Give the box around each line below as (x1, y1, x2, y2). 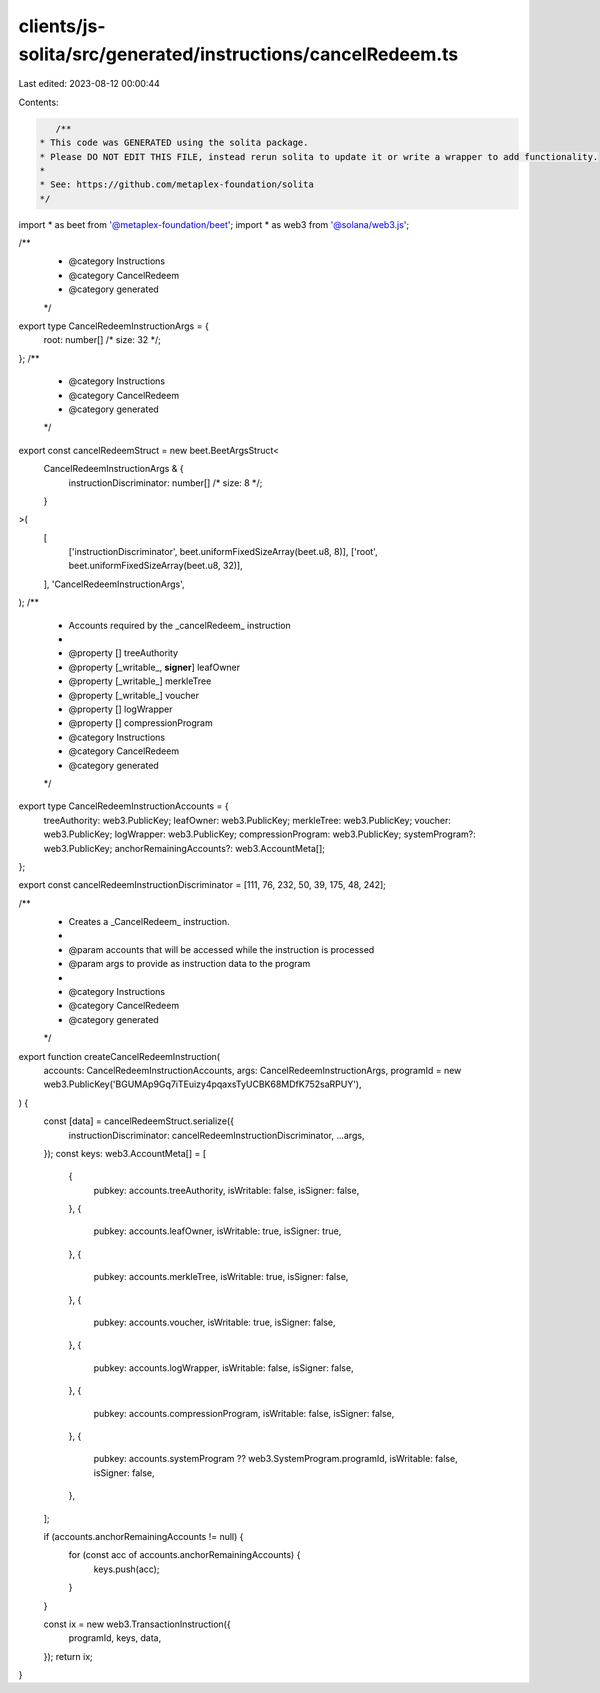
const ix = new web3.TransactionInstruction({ (43, 1618, 231, 1630)
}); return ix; (43, 1650, 94, 1662)
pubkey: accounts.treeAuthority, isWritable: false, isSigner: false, (93, 1184, 360, 1196)
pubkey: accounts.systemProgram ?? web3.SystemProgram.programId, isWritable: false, (93, 1453, 459, 1465)
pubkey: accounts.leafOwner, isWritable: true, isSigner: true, (93, 1225, 342, 1237)
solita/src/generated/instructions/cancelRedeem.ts (18, 43, 459, 65)
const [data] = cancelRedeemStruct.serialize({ (43, 1115, 235, 1127)
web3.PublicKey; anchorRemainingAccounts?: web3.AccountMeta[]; (43, 842, 325, 854)
